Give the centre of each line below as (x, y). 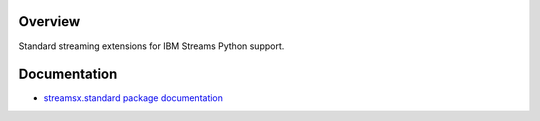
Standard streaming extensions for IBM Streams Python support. (151, 46)
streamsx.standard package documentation (133, 98)
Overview (49, 21)
